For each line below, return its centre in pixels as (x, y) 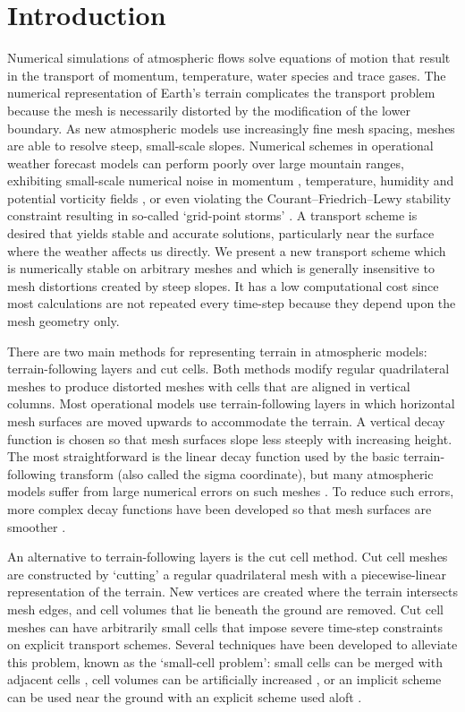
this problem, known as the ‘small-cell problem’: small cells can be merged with (225, 661)
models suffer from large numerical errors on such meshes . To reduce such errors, (231, 491)
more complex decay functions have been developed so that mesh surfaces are (220, 508)
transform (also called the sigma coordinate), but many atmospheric (247, 473)
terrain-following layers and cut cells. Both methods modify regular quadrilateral (228, 369)
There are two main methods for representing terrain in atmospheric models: (217, 351)
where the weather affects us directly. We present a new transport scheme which (227, 250)
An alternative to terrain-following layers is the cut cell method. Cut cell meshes (228, 557)
